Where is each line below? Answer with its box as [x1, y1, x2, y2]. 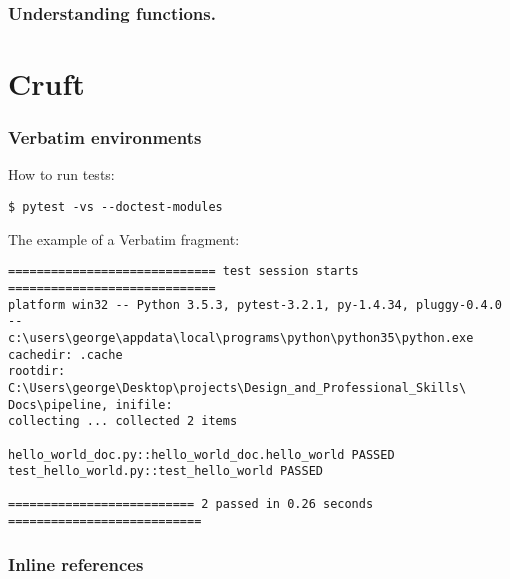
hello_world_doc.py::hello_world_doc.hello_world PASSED [8, 447, 395, 462]
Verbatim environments [8, 125, 202, 150]
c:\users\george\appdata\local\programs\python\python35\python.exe [8, 330, 474, 345]
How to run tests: [8, 164, 115, 185]
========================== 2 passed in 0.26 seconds [8, 497, 374, 512]
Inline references [8, 551, 144, 576]
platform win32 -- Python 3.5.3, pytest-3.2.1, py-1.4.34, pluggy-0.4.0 [8, 297, 502, 312]
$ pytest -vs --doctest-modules [8, 200, 223, 215]
